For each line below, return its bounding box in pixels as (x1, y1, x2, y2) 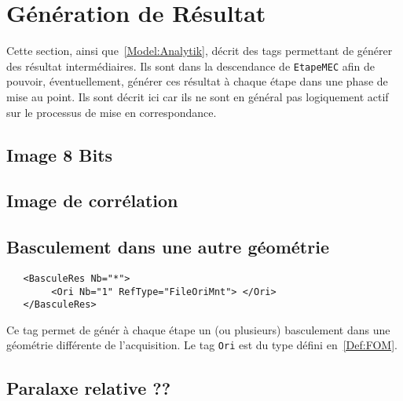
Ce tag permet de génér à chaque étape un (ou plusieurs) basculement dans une (6, 321, 390, 337)
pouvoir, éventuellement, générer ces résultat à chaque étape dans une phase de (6, 73, 388, 89)
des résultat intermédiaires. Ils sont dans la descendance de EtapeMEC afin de (6, 57, 375, 74)
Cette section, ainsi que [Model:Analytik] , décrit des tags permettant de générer (6, 42, 393, 59)
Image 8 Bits (6, 142, 113, 166)
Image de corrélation (6, 188, 178, 213)
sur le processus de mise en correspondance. (6, 104, 217, 120)
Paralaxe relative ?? (6, 375, 171, 399)
